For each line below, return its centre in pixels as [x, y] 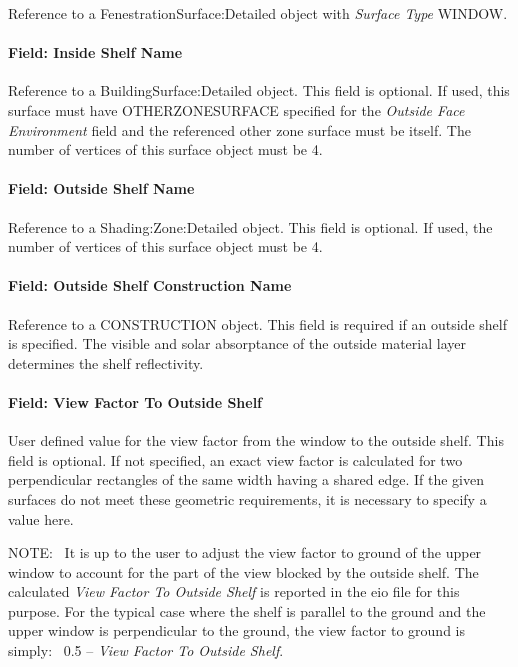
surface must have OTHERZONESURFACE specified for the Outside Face [236, 109]
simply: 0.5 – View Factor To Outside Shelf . [146, 650]
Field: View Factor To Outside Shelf [135, 401]
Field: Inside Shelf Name [95, 52]
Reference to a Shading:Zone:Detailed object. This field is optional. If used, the [250, 226]
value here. [41, 518]
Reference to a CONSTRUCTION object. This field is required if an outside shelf [257, 323]
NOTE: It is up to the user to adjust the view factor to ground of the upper [245, 552]
